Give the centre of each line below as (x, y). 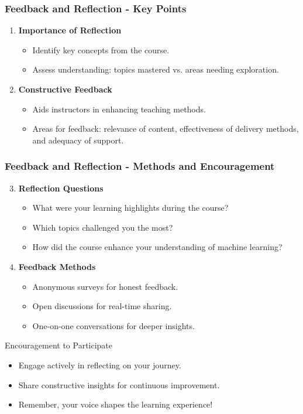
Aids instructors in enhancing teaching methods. (119, 109)
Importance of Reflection (70, 30)
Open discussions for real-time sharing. (102, 306)
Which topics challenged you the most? (103, 227)
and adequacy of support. (78, 140)
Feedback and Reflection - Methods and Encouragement (140, 166)
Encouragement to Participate (59, 345)
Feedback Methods (57, 266)
